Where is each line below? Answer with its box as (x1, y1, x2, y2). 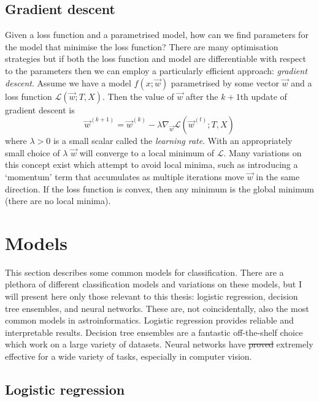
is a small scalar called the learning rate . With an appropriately (53, 134, 293, 147)
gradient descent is (5, 103, 75, 116)
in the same (256, 170, 300, 183)
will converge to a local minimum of (79, 146, 215, 159)
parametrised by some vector (171, 76, 279, 89)
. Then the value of (102, 89, 174, 102)
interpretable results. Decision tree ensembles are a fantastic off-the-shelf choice (5, 325, 303, 338)
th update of (240, 89, 287, 102)
